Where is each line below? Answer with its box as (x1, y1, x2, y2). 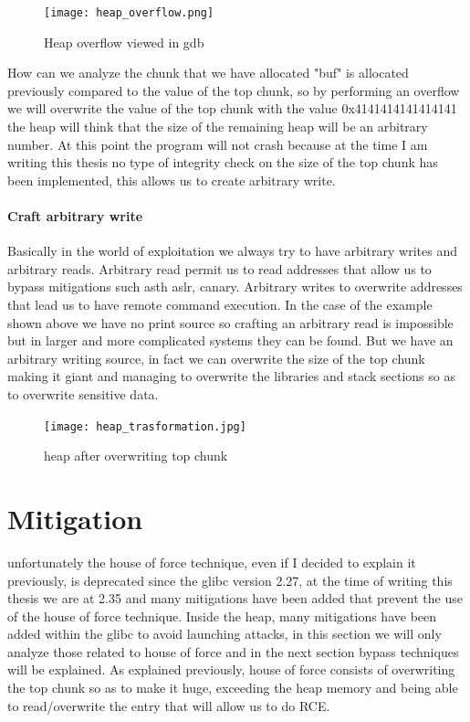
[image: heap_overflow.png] (44, 6, 214, 19)
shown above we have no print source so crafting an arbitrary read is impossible (7, 313, 454, 332)
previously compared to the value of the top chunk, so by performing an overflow (7, 80, 460, 100)
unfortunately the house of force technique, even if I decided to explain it (7, 552, 416, 571)
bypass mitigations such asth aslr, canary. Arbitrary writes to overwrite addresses (7, 277, 463, 296)
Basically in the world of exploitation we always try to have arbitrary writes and (7, 241, 457, 260)
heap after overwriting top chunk (44, 446, 228, 465)
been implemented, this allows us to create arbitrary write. (7, 170, 336, 189)
